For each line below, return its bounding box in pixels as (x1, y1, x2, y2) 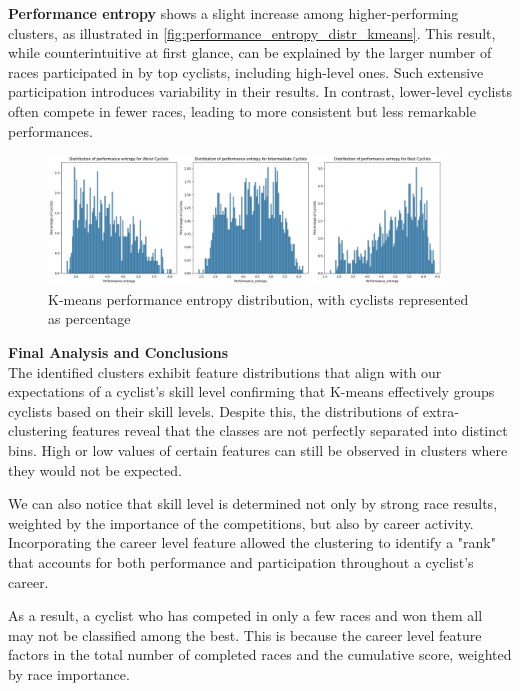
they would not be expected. (8, 459, 182, 480)
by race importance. (8, 663, 130, 684)
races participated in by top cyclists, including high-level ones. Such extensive (8, 61, 484, 82)
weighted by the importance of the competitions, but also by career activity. (8, 512, 474, 533)
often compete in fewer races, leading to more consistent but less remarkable (8, 100, 476, 121)
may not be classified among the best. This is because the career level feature (8, 624, 482, 645)
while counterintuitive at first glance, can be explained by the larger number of (8, 42, 492, 63)
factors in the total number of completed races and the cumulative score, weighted (8, 644, 512, 665)
